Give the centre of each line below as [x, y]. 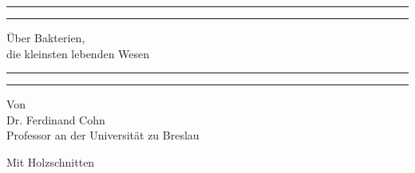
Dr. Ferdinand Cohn [56, 119]
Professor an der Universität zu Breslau [103, 135]
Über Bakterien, [46, 37]
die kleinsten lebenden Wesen [78, 53]
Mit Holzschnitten [51, 161]
